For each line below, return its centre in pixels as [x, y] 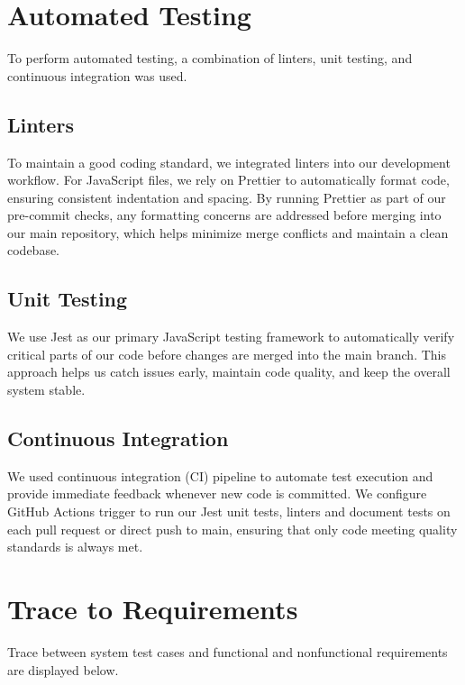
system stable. [46, 390]
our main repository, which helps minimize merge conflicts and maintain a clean [228, 232]
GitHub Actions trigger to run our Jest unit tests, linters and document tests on [229, 511]
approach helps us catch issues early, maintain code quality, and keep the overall [229, 372]
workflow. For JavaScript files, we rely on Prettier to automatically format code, [228, 180]
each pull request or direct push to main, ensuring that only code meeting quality [232, 529]
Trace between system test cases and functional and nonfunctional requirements [228, 651]
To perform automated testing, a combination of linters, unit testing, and [210, 58]
